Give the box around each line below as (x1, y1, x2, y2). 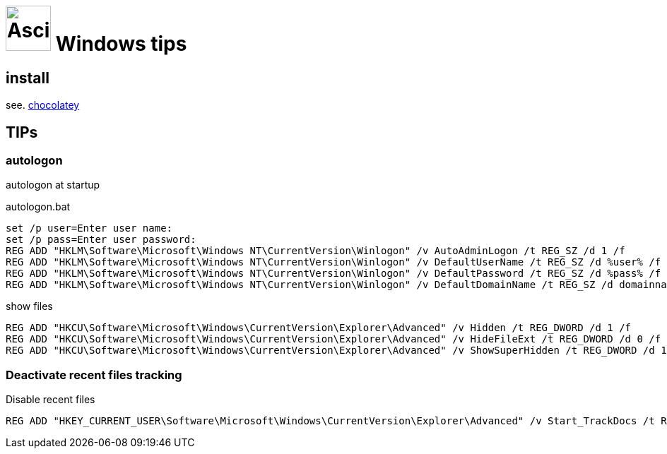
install (6, 68, 49, 87)
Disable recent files (6, 393, 95, 406)
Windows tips (55, 32, 187, 56)
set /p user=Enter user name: (6, 222, 173, 234)
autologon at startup (6, 179, 100, 191)
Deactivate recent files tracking (6, 367, 182, 382)
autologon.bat (6, 201, 71, 213)
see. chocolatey (6, 99, 80, 112)
